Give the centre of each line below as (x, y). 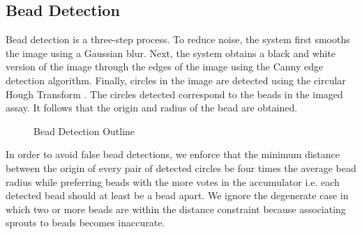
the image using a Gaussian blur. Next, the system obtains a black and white (171, 53)
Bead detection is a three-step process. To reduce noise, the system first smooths (178, 39)
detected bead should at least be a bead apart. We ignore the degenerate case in (177, 195)
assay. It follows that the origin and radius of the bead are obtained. (152, 108)
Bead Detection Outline (84, 131)
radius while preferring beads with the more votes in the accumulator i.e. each (173, 181)
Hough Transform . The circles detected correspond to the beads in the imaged (174, 94)
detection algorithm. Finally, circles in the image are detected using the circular (176, 80)
